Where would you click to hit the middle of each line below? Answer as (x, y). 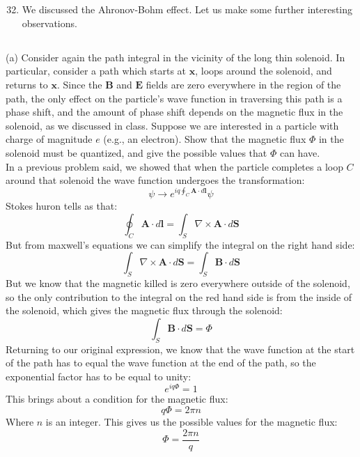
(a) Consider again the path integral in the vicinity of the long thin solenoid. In (175, 57)
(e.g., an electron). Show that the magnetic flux (205, 139)
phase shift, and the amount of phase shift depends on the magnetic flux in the (174, 112)
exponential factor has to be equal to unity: (99, 376)
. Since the (80, 84)
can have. (300, 152)
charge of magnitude (49, 139)
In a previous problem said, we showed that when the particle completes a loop (174, 166)
